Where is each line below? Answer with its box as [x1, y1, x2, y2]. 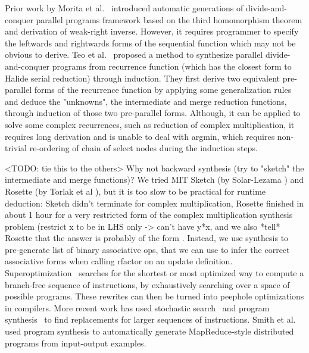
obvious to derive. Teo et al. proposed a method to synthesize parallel [5, 48, 263, 61]
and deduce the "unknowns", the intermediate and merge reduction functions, [5, 95, 287, 107]
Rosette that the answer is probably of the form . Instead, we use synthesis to [5, 232, 289, 244]
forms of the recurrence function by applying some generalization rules [34, 83, 292, 96]
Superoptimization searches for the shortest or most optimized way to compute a [5, 267, 304, 279]
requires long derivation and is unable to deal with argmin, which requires [5, 130, 275, 142]
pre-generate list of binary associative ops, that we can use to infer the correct [5, 243, 290, 255]
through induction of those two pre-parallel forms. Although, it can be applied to [5, 107, 301, 119]
